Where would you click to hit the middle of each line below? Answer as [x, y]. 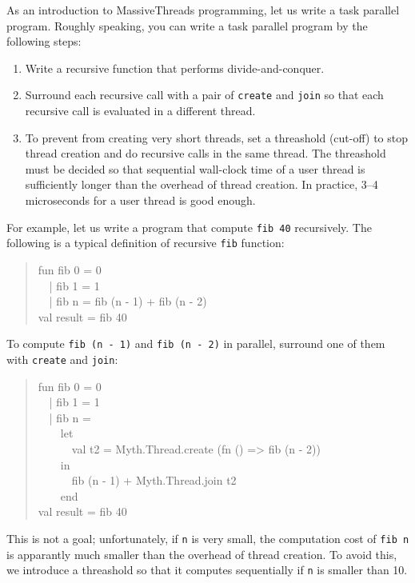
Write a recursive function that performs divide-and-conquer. [175, 68]
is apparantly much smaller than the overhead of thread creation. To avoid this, [202, 554]
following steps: [44, 41]
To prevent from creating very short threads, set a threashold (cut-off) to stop [216, 137]
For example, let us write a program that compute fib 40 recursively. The [189, 227]
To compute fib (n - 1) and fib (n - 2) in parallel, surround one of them [196, 343]
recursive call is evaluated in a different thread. [140, 111]
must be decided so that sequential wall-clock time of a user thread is [195, 168]
